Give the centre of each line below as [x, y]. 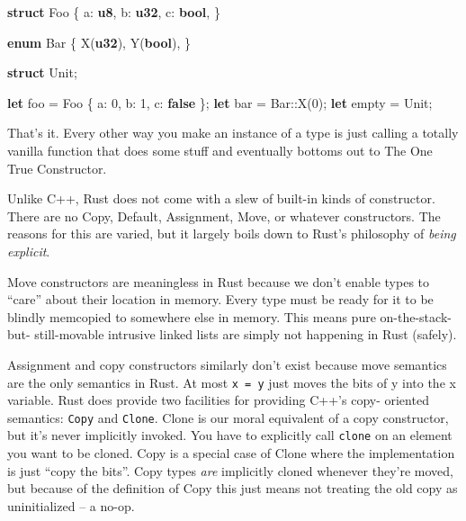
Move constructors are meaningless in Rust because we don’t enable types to [219, 281]
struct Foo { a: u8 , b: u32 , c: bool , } [114, 12]
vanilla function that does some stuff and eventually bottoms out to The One [220, 150]
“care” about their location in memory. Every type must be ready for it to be [220, 299]
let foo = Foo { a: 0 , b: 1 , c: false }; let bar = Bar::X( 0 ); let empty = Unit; [220, 102]
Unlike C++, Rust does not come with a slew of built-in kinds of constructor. [221, 198]
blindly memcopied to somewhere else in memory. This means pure [192, 316]
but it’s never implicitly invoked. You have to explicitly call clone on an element [230, 435]
